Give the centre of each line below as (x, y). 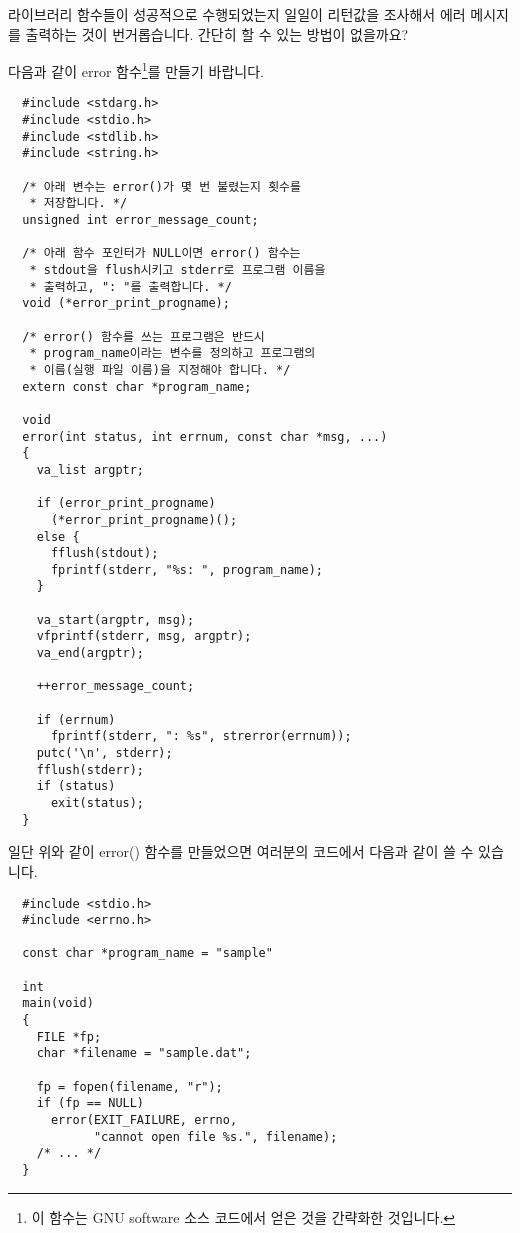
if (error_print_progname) (126, 503)
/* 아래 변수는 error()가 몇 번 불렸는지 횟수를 (161, 186)
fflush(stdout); (104, 553)
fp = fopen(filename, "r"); (129, 1086)
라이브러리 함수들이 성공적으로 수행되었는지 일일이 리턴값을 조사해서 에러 (237, 14)
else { (58, 536)
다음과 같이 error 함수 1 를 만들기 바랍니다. (136, 69)
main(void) (58, 1003)
